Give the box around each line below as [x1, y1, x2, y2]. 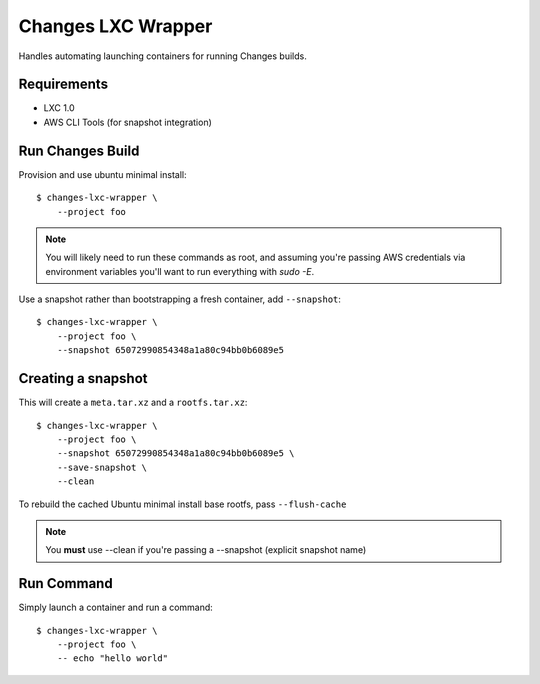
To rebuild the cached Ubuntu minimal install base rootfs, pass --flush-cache [18, 498, 347, 510]
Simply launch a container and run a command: [18, 601, 214, 614]
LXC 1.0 [43, 102, 75, 114]
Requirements [18, 76, 109, 93]
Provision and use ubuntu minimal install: [18, 168, 187, 180]
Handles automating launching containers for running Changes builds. [18, 50, 307, 62]
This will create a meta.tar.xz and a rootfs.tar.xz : [18, 396, 248, 409]
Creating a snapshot [18, 370, 149, 387]
